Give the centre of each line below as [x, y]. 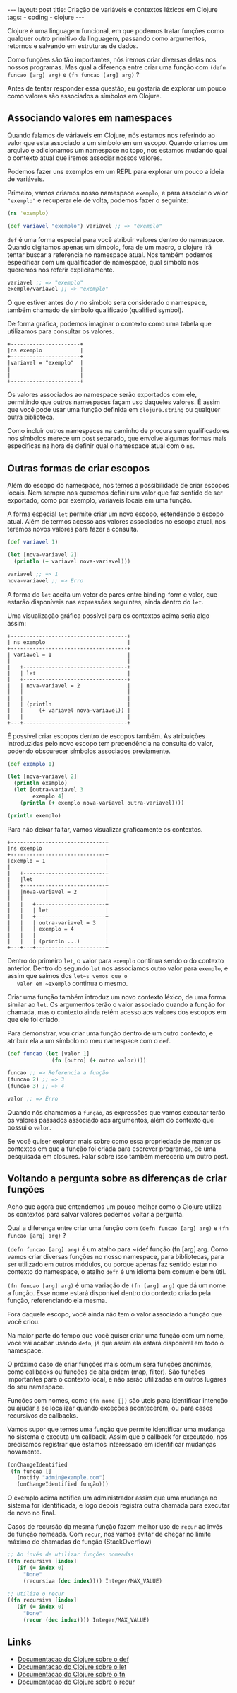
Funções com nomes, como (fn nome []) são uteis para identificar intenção [118, 1400]
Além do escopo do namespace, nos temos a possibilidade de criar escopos [118, 486]
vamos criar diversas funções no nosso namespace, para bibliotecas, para [116, 1256]
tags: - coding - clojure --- [46, 17]
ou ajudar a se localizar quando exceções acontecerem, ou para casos [110, 1408]
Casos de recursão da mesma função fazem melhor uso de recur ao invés [115, 1527]
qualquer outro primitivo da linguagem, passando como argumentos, [107, 38]
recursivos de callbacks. [43, 1415]
